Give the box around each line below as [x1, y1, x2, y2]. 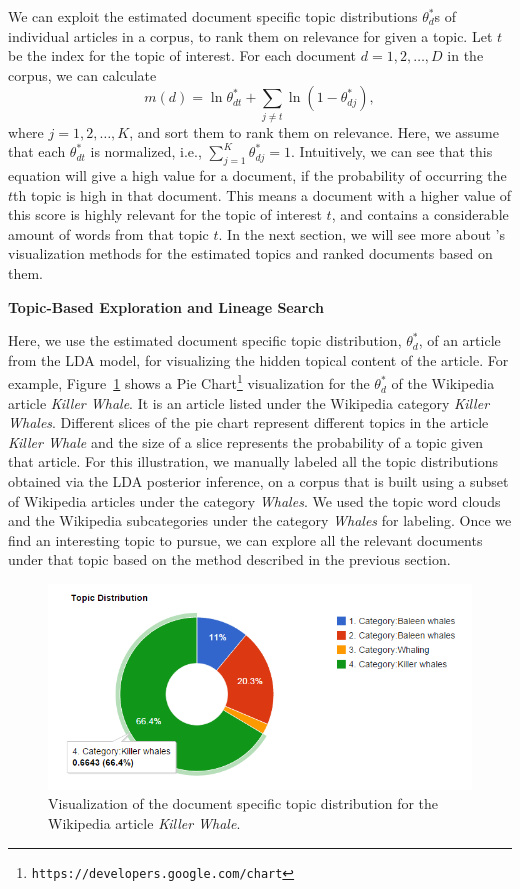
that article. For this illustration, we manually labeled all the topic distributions [8, 451, 498, 472]
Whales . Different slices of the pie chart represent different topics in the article [8, 412, 489, 433]
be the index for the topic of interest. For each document [8, 45, 357, 66]
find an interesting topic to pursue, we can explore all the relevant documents [8, 529, 483, 550]
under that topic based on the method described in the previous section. [8, 549, 451, 570]
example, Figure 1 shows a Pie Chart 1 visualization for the [8, 370, 370, 394]
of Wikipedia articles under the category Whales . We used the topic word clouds [8, 490, 501, 511]
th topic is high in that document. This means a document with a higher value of [13, 184, 512, 205]
